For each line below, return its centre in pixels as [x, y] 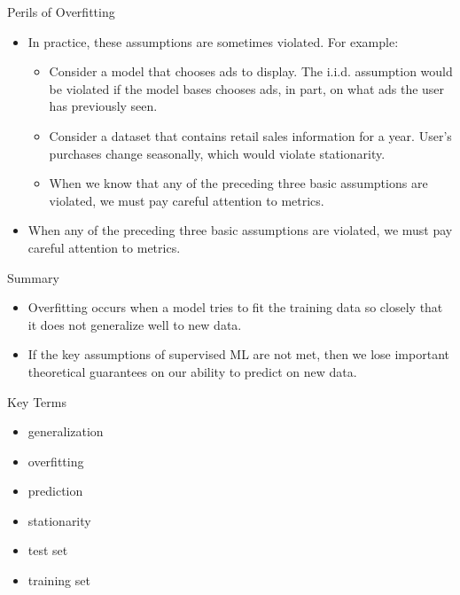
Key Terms [37, 401]
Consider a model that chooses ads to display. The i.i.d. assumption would [251, 71]
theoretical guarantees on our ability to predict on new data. [192, 371]
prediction [55, 491]
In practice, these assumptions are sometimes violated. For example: [213, 41]
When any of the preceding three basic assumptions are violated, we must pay [240, 230]
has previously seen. [103, 106]
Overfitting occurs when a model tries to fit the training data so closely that [235, 307]
